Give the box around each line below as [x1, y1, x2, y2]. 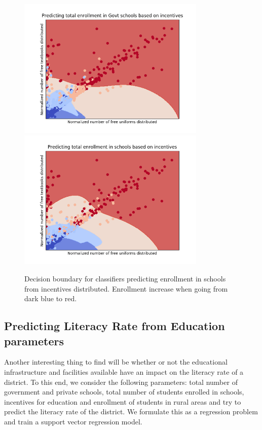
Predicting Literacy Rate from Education [4, 318, 225, 334]
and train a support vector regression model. [4, 416, 142, 426]
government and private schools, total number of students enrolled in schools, [4, 386, 244, 397]
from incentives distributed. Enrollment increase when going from [24, 283, 228, 294]
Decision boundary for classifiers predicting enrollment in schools [24, 273, 226, 283]
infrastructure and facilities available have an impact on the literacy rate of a [4, 366, 244, 377]
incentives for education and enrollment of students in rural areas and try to [4, 396, 241, 407]
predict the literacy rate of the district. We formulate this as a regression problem [4, 406, 258, 417]
